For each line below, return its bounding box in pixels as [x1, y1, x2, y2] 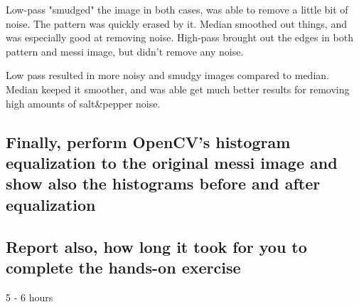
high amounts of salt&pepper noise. [6, 95, 161, 110]
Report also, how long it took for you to [6, 235, 307, 257]
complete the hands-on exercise [6, 256, 241, 278]
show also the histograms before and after [6, 172, 321, 194]
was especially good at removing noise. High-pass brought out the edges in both [6, 30, 353, 45]
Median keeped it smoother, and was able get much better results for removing [6, 81, 350, 96]
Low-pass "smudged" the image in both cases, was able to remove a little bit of [6, 2, 348, 16]
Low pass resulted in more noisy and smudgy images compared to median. [6, 68, 329, 83]
